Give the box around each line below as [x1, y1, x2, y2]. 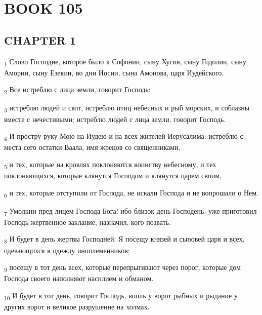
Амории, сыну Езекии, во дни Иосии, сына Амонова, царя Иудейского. [4, 67, 224, 77]
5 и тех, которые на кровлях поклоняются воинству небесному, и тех [4, 159, 216, 171]
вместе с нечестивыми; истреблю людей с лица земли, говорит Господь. [4, 113, 226, 124]
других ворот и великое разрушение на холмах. [4, 301, 150, 311]
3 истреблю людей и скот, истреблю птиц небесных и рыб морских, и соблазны [4, 102, 250, 114]
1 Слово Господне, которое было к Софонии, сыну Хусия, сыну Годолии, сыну [4, 56, 247, 68]
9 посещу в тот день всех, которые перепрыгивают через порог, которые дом [4, 262, 241, 273]
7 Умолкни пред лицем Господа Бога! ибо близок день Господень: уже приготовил [4, 205, 257, 217]
